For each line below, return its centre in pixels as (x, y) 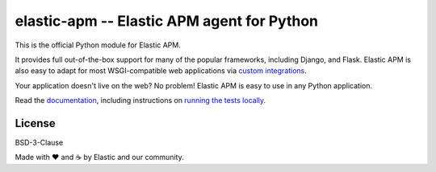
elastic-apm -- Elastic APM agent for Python (167, 21)
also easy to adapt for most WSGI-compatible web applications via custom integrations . (161, 71)
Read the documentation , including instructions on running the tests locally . (140, 100)
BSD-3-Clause (39, 143)
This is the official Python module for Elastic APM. (98, 45)
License (35, 123)
